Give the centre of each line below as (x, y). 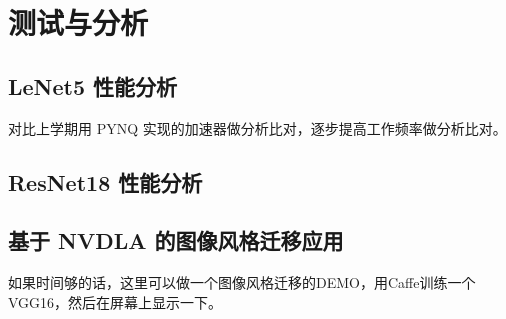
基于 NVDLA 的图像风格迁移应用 (176, 240)
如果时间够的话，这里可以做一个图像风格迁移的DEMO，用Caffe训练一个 (242, 282)
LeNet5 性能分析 (93, 85)
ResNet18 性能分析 (105, 181)
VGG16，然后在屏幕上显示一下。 (115, 301)
